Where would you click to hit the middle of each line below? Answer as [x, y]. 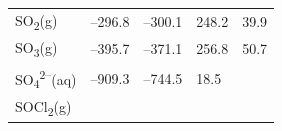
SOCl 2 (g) [43, 107]
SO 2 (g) [36, 21]
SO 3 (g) [36, 48]
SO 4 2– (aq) [46, 78]
